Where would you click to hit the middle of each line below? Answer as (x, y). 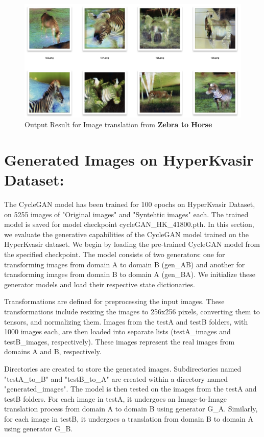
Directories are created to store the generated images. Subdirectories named (123, 368)
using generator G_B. (39, 429)
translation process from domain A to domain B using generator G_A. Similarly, (131, 409)
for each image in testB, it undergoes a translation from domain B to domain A (129, 418)
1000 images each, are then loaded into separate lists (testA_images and (117, 331)
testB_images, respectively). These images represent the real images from (119, 341)
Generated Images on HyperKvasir (129, 159)
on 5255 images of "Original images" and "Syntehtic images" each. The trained (126, 214)
